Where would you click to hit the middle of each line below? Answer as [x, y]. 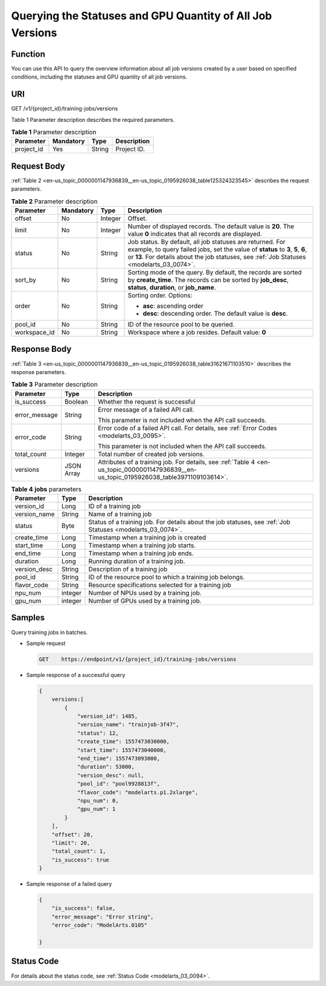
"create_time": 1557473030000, [123, 742]
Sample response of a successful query [76, 675]
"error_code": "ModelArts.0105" [100, 925]
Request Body [38, 166]
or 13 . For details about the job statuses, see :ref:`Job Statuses [217, 256]
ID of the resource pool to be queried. [181, 324]
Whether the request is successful [146, 401]
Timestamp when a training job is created [147, 538]
